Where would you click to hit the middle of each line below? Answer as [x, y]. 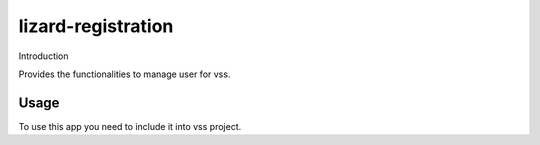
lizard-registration [96, 26]
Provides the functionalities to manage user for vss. [124, 74]
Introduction [43, 56]
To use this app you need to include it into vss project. [130, 126]
